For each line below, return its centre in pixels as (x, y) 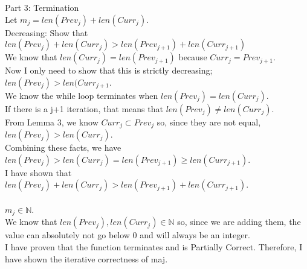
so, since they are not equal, (209, 122)
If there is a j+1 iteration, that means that (84, 108)
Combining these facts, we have (63, 147)
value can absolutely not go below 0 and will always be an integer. (128, 235)
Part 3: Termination (42, 7)
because (193, 57)
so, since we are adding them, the (239, 222)
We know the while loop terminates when (82, 95)
